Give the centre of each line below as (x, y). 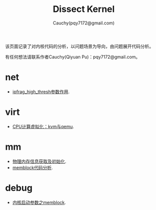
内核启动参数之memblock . (39, 202)
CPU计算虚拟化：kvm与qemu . (43, 126)
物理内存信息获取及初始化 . (39, 161)
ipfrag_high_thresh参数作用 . (41, 92)
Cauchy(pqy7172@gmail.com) (84, 23)
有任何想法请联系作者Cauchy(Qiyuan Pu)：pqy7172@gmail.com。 (73, 57)
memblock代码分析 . (33, 167)
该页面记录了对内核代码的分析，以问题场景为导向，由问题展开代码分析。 (79, 46)
